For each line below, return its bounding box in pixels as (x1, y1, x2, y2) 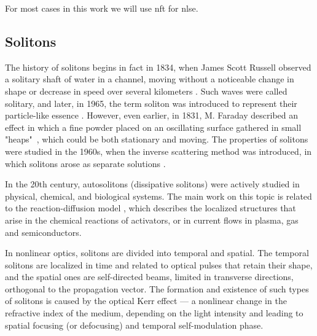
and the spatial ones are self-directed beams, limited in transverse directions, (5, 270, 294, 283)
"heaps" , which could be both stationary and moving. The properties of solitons (5, 133, 308, 146)
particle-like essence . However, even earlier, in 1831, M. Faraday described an (5, 109, 299, 122)
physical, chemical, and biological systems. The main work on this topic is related (5, 189, 312, 202)
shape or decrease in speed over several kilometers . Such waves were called (5, 84, 288, 97)
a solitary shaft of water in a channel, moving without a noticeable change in (5, 72, 294, 85)
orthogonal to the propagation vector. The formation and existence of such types (5, 282, 309, 295)
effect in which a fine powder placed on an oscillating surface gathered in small (5, 120, 302, 133)
